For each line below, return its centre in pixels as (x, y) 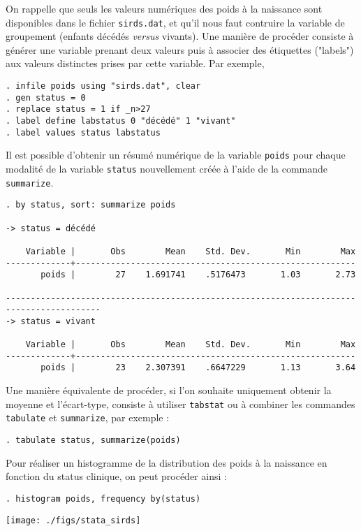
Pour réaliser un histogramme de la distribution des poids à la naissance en (167, 462)
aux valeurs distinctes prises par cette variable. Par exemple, (135, 63)
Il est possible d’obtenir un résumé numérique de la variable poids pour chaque (176, 155)
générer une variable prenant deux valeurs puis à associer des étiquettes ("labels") (180, 49)
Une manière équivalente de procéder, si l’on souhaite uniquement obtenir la (169, 390)
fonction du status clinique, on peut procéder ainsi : (116, 476)
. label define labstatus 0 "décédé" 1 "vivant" (121, 121)
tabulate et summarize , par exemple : (88, 417)
